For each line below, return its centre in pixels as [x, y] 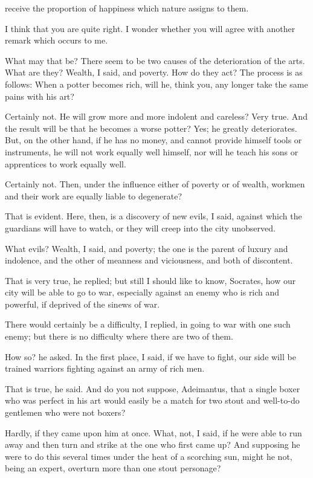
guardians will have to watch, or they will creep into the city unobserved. [140, 228]
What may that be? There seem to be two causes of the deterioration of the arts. [155, 60]
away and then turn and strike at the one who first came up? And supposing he [153, 444]
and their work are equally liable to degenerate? [93, 195]
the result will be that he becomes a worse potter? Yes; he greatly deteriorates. [151, 128]
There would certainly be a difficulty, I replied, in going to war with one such [148, 324]
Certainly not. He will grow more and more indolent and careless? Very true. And [156, 116]
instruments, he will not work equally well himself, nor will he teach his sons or [152, 151]
